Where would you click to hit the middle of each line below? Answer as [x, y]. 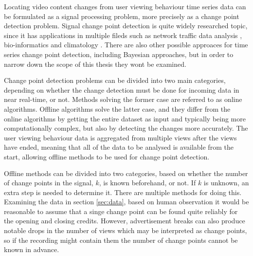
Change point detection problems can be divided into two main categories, [115, 80]
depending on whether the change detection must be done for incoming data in [122, 89]
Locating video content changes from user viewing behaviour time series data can [125, 6]
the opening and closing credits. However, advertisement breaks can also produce [125, 221]
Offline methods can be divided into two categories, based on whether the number [126, 173]
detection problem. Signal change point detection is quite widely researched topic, [126, 26]
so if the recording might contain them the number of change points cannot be [121, 240]
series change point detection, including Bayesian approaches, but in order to [119, 54]
